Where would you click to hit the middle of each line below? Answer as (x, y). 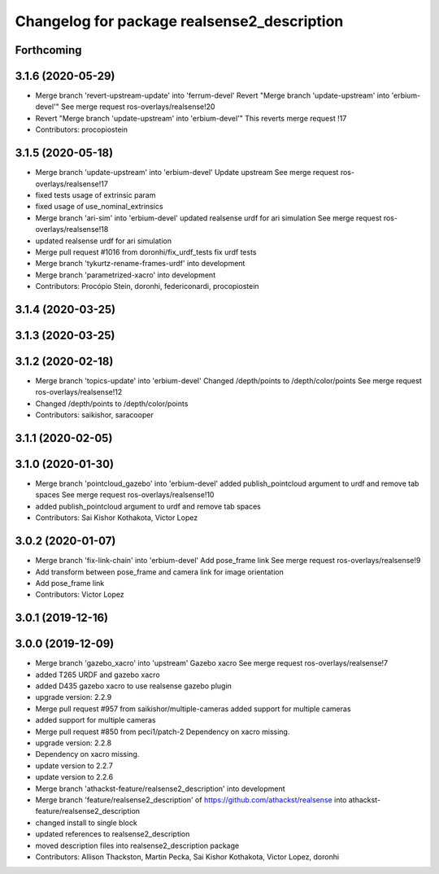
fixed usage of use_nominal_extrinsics (99, 207)
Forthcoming (48, 50)
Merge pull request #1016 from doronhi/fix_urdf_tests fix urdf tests (146, 251)
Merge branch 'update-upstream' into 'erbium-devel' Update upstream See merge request (187, 173)
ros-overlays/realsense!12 (79, 392)
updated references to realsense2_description (113, 834)
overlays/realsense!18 (72, 229)
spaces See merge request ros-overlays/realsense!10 (125, 495)
